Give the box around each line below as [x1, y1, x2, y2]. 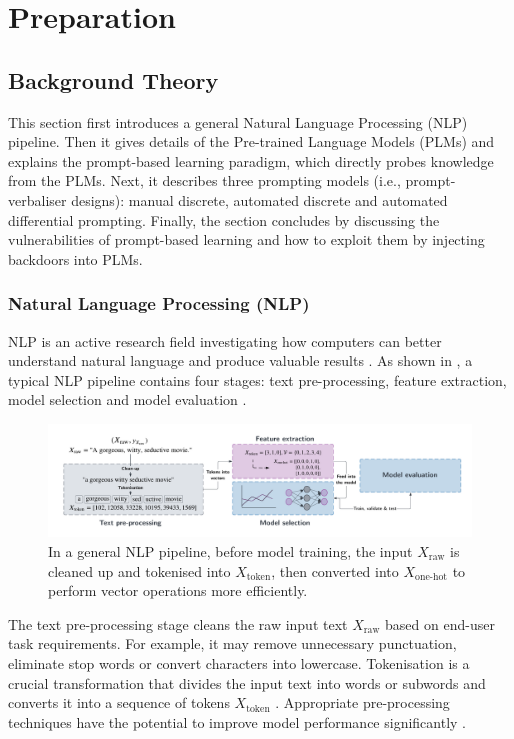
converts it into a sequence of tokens [8, 692, 230, 713]
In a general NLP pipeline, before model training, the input [48, 540, 413, 561]
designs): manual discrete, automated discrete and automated [71, 189, 448, 210]
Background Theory [8, 64, 219, 95]
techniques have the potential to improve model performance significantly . [8, 711, 467, 732]
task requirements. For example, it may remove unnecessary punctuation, [8, 633, 457, 654]
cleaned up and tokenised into [48, 560, 231, 581]
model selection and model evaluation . [8, 389, 247, 410]
